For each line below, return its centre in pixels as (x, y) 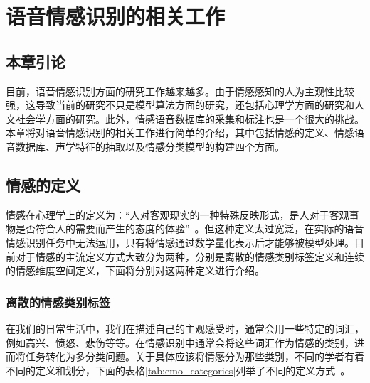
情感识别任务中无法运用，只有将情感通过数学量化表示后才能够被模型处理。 (180, 242)
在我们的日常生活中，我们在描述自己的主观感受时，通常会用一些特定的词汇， (185, 328)
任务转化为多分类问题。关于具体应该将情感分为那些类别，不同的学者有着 (195, 356)
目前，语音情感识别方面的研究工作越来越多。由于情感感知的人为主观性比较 (180, 91)
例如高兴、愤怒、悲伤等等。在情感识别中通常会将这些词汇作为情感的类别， (180, 342)
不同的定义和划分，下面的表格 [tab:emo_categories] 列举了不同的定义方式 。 (178, 370)
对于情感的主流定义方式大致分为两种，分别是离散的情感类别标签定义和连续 (190, 256)
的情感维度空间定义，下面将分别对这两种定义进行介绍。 (135, 270)
